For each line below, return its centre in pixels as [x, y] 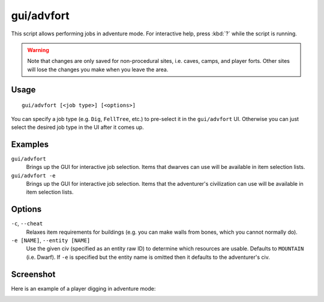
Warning [38, 50]
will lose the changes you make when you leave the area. [98, 70]
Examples [30, 144]
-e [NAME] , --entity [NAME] [51, 240]
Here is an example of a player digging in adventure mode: [83, 288]
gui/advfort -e [34, 176]
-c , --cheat [27, 224]
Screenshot [33, 274]
